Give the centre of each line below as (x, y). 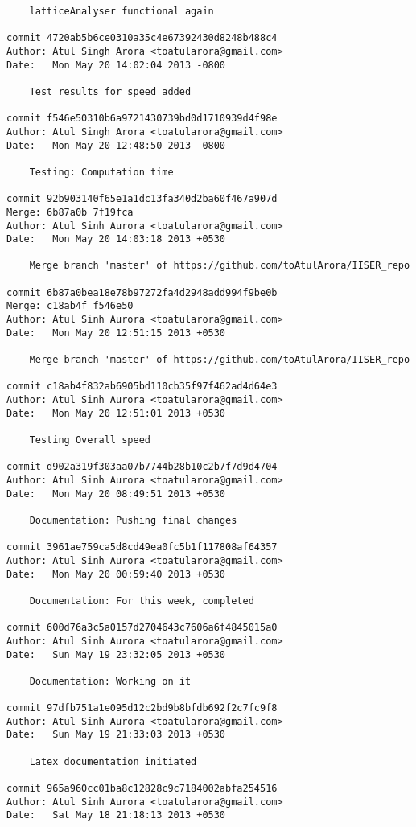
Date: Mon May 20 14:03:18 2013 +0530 (116, 239)
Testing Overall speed (90, 440)
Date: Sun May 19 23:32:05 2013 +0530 (116, 654)
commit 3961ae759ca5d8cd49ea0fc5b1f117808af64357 (142, 547)
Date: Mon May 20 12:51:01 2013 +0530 (116, 413)
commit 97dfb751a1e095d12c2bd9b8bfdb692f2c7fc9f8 (142, 708)
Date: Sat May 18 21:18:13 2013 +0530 (116, 815)
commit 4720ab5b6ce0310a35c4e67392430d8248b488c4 (142, 38)
